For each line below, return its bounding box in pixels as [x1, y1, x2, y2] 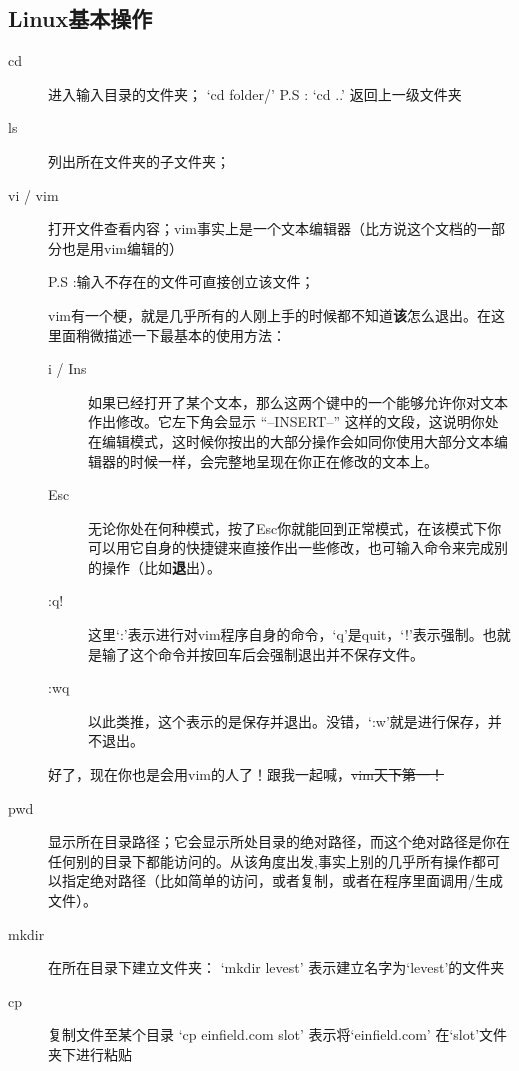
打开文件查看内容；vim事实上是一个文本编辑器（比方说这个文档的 [48, 218, 477, 239]
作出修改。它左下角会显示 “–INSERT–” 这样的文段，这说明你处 [88, 411, 499, 432]
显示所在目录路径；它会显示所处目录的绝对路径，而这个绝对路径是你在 [48, 831, 510, 852]
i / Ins [48, 358, 87, 379]
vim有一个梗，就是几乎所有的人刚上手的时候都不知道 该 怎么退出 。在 [48, 304, 491, 325]
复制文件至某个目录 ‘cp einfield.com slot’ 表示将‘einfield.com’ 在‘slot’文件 [48, 1024, 508, 1045]
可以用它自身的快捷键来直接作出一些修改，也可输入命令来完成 [88, 537, 494, 558]
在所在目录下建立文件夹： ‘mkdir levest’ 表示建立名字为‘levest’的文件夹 [48, 957, 505, 978]
